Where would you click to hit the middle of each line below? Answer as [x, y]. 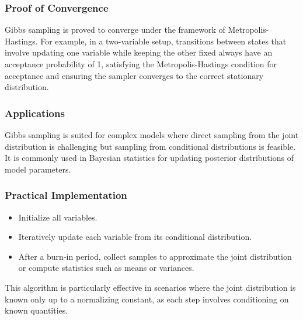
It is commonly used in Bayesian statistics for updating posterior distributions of [149, 158]
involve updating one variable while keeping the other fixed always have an [139, 52]
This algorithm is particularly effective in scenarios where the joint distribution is [150, 287]
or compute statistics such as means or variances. [106, 268]
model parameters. [38, 169]
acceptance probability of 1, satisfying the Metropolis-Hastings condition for [141, 64]
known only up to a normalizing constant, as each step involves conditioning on [147, 299]
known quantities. [36, 310]
